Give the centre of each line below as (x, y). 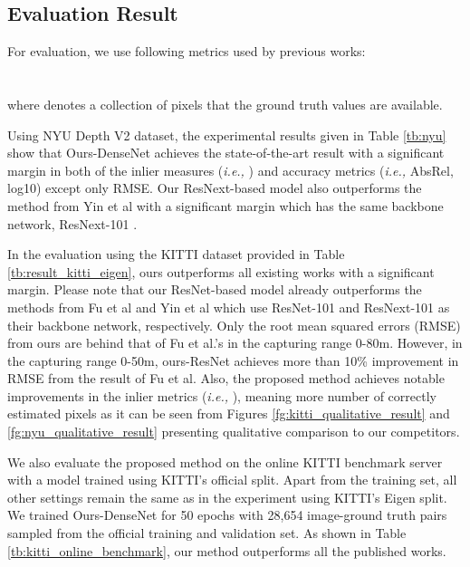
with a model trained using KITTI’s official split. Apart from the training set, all (232, 480)
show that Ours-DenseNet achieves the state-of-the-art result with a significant (226, 153)
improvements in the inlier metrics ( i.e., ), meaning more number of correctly (222, 395)
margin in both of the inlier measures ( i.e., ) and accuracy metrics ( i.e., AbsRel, (230, 170)
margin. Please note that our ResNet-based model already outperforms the (215, 289)
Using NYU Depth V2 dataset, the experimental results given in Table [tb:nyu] (227, 135)
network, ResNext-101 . (72, 223)
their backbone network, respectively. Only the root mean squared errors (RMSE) (234, 325)
